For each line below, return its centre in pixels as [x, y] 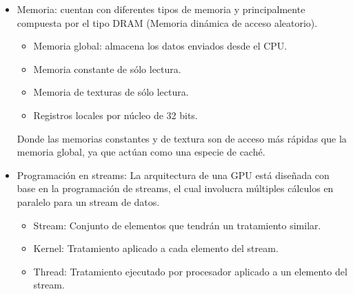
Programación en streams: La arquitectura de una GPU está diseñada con [173, 175]
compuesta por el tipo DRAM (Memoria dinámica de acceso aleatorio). [167, 22]
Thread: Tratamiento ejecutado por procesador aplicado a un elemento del [190, 271]
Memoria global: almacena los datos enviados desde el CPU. [160, 46]
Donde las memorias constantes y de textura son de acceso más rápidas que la [182, 138]
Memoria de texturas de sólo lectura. [111, 92]
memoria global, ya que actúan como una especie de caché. [141, 152]
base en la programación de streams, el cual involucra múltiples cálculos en [175, 188]
